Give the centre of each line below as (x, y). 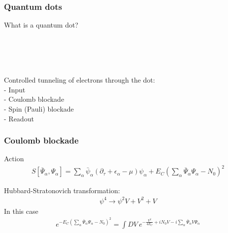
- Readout (19, 118)
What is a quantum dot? (41, 25)
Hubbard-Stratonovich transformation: (62, 190)
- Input (15, 89)
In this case (21, 211)
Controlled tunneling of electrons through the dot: (80, 80)
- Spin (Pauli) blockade (39, 108)
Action (14, 159)
